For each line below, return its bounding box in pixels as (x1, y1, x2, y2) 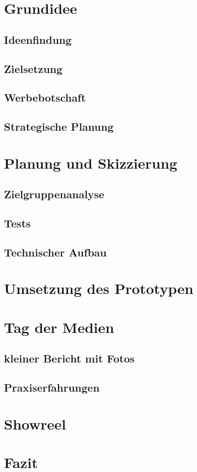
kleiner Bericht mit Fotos (4, 351, 135, 366)
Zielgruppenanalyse (4, 186, 104, 202)
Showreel (4, 413, 66, 434)
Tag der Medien (4, 317, 114, 337)
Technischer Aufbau (4, 244, 107, 259)
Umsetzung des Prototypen (4, 278, 194, 298)
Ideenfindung (4, 32, 72, 47)
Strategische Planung (4, 119, 114, 134)
